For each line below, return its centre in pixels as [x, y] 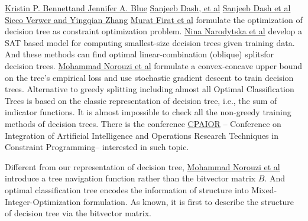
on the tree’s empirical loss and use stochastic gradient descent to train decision [149, 77]
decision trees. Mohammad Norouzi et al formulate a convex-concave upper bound [154, 65]
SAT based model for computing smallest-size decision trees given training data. [150, 42]
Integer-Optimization [43, 201]
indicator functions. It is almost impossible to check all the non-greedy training [148, 112]
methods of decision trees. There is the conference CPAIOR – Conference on [143, 123]
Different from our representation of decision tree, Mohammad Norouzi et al [142, 166]
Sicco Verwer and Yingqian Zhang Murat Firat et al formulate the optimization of [154, 19]
